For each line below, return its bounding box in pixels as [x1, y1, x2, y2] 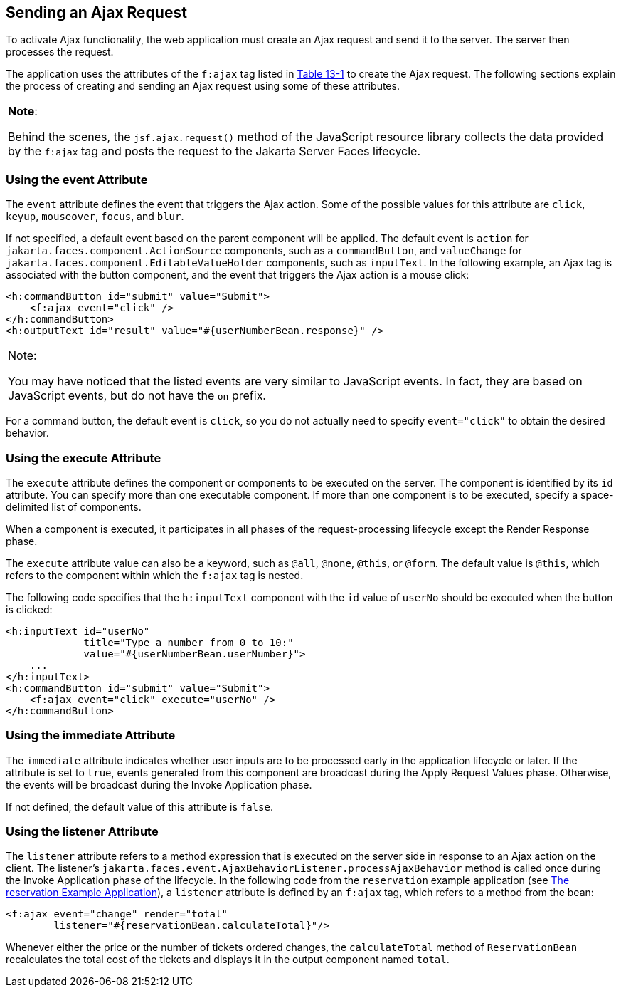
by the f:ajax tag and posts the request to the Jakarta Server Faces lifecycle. [8, 144, 421, 159]
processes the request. [6, 46, 114, 58]
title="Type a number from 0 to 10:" [83, 636, 294, 648]
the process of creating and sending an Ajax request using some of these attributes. [6, 80, 400, 93]
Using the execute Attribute [6, 450, 161, 465]
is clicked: [6, 603, 53, 615]
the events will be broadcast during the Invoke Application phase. [6, 778, 312, 791]
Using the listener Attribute [6, 824, 159, 839]
